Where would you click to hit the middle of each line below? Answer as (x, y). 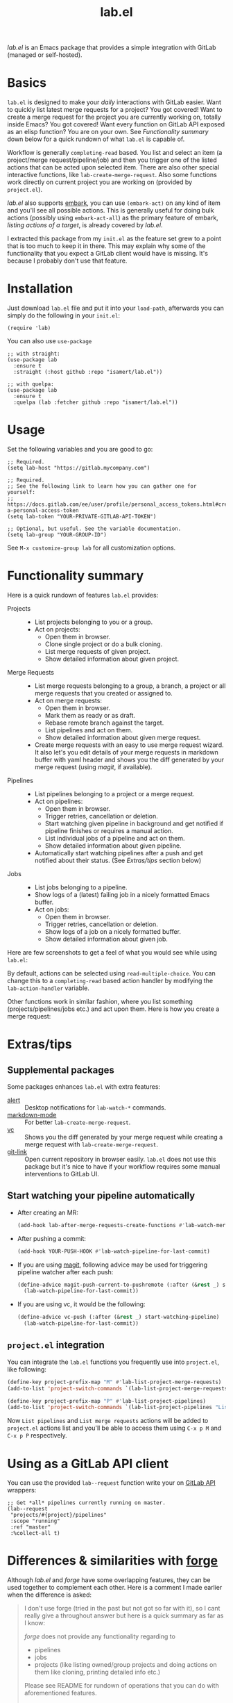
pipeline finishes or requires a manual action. (109, 830)
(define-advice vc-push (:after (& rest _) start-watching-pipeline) (118, 1317)
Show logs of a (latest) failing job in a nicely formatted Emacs (122, 894)
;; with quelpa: (31, 384)
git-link (17, 1151)
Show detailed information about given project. (112, 659)
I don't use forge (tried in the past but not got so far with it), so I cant (122, 1609)
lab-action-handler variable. (49, 988)
